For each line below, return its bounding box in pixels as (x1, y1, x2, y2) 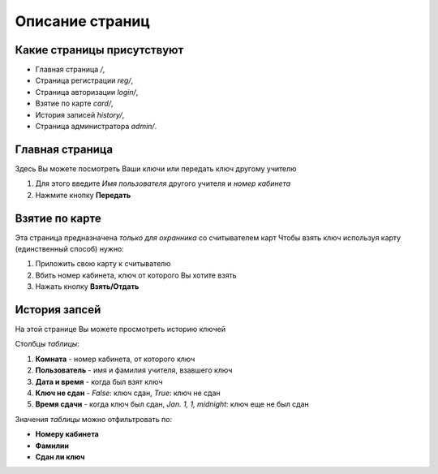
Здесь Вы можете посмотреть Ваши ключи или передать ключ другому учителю (15, 163, 297, 174)
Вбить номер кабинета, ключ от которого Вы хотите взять (35, 270, 237, 280)
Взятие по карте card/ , (35, 98, 114, 109)
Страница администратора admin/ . (35, 122, 157, 131)
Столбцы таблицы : (15, 339, 80, 349)
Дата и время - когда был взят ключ (35, 377, 163, 386)
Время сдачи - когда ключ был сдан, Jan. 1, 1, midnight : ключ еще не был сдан (35, 399, 310, 409)
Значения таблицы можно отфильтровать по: (15, 414, 173, 424)
